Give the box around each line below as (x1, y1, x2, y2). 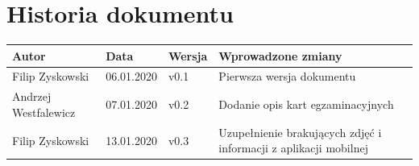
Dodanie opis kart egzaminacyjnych (218, 96, 394, 113)
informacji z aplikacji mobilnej (218, 139, 368, 156)
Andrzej (12, 88, 52, 105)
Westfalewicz (12, 103, 76, 120)
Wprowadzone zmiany (218, 47, 342, 64)
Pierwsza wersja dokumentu (218, 68, 356, 85)
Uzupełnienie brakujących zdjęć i (218, 123, 382, 140)
